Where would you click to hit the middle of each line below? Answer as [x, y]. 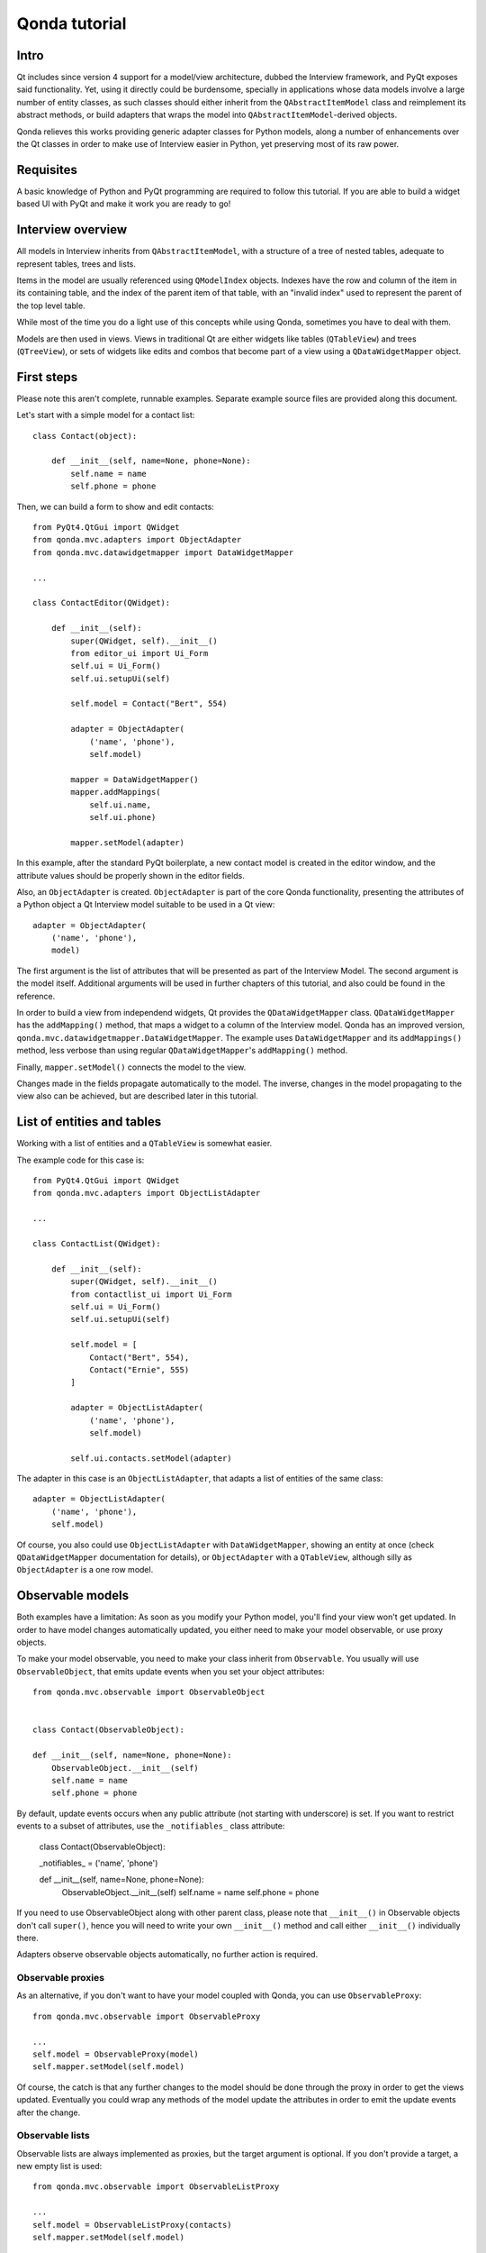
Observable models [73, 1596]
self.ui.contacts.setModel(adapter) [152, 1458]
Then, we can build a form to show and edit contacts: [116, 506]
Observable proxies [61, 1978]
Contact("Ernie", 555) [139, 1369]
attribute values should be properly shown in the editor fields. [130, 875]
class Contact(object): [85, 436]
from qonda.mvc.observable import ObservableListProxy [156, 2187]
